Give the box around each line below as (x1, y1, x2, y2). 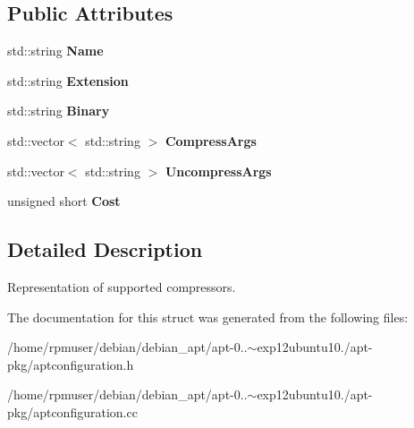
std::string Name (7, 41, 104, 60)
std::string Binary (7, 101, 110, 120)
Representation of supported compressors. (7, 277, 236, 295)
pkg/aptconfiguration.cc (7, 402, 138, 421)
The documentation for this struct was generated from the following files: (7, 307, 409, 326)
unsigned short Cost (7, 192, 121, 210)
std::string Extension (7, 71, 129, 90)
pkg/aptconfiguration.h (7, 355, 134, 373)
